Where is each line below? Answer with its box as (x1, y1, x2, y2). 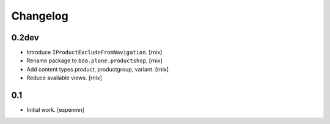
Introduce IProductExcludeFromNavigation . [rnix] (26, 49, 163, 56)
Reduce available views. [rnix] (26, 74, 102, 82)
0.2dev (11, 32, 39, 43)
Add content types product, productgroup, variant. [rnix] (26, 65, 169, 73)
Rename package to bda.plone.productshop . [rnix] (26, 57, 163, 64)
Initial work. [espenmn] (26, 106, 85, 114)
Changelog (11, 9, 68, 23)
